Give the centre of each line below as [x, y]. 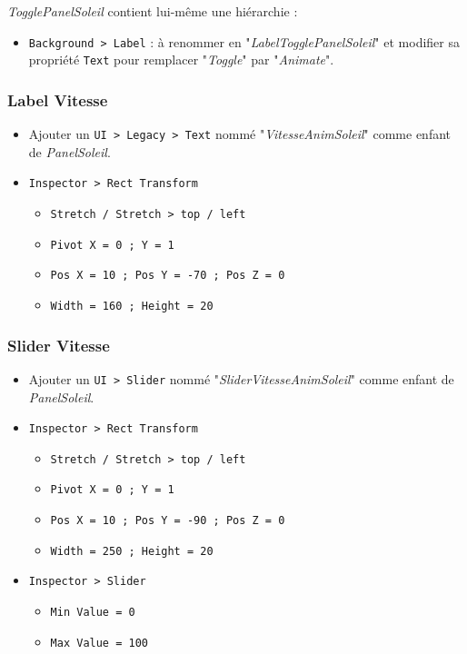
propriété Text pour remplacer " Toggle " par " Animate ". [181, 59]
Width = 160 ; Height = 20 [132, 306]
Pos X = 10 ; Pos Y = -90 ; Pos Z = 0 [168, 521]
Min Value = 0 [93, 613]
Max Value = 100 [99, 643]
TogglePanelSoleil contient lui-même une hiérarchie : [153, 11]
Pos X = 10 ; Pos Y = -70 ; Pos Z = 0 [168, 276]
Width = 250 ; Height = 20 [132, 551]
